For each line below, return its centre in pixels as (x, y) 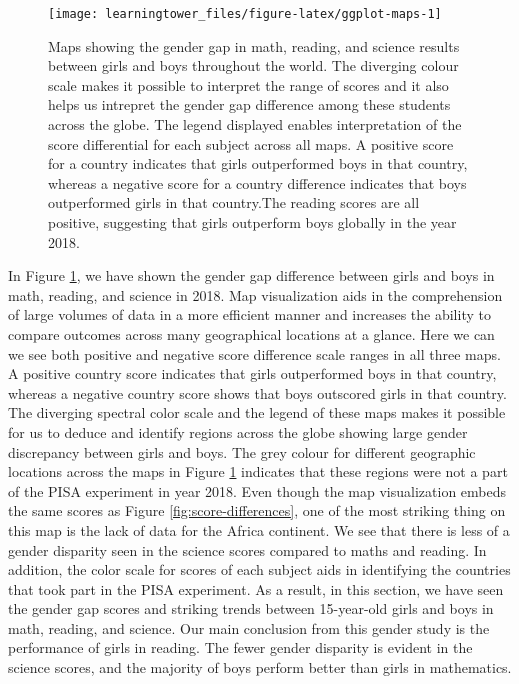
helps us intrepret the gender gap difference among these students (249, 104)
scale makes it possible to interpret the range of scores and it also (248, 84)
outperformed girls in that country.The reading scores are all (234, 202)
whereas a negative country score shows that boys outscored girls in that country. (257, 392)
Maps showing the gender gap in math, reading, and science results (254, 45)
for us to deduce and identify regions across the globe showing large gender (238, 431)
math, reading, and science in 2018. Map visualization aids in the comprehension (255, 294)
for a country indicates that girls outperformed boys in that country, (258, 163)
